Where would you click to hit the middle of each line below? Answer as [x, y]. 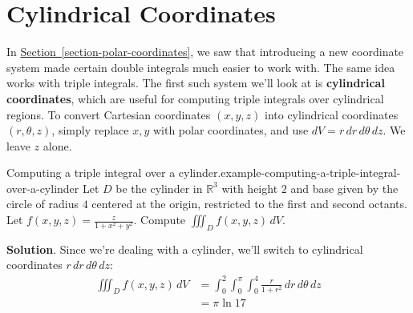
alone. [57, 145]
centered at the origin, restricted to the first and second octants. [249, 204]
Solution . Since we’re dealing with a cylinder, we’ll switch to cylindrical [185, 249]
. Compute [160, 220]
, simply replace [90, 130]
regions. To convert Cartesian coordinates [109, 114]
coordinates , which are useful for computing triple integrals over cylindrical [195, 98]
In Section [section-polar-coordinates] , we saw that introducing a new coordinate [205, 52]
